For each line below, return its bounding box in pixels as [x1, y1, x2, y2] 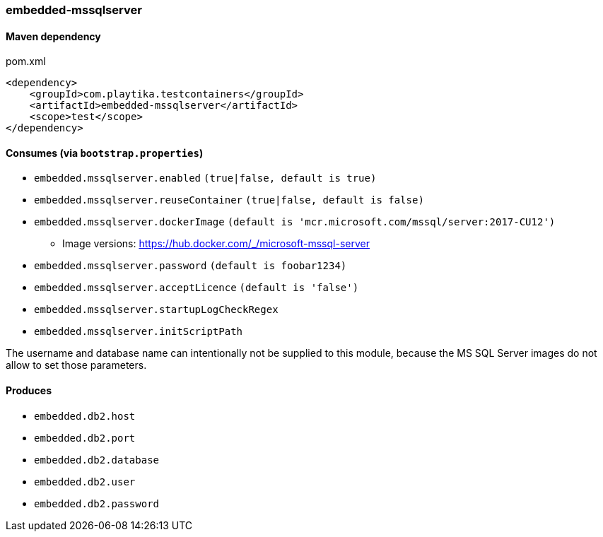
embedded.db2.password [34, 497, 160, 509]
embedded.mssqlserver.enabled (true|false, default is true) [34, 172, 377, 184]
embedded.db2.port [34, 432, 136, 444]
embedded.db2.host [34, 410, 136, 422]
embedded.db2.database [34, 454, 160, 466]
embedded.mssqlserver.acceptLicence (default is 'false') [34, 282, 359, 294]
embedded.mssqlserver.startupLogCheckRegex [34, 304, 279, 316]
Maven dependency [6, 30, 101, 42]
